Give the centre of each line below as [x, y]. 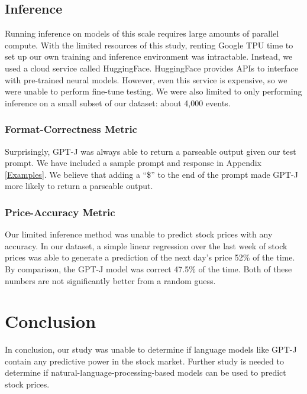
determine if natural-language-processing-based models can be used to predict [146, 372]
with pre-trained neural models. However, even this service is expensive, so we [146, 79]
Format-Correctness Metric [71, 129]
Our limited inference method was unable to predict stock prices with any [139, 234]
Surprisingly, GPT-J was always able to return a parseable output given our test [151, 151]
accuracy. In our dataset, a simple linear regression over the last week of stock [146, 245]
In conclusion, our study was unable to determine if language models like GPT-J [151, 349]
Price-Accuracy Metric [60, 212]
